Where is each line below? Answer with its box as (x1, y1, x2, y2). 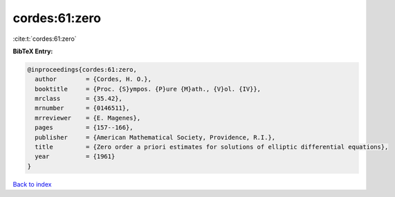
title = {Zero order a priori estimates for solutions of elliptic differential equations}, (35, 143, 389, 151)
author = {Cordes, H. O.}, (35, 75, 152, 83)
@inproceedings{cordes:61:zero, (27, 66, 138, 73)
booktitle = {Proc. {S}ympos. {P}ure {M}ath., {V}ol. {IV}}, (35, 85, 261, 93)
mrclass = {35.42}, (35, 95, 122, 103)
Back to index (12, 180, 52, 188)
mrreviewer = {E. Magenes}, (35, 114, 141, 122)
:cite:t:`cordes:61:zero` (12, 35, 77, 43)
